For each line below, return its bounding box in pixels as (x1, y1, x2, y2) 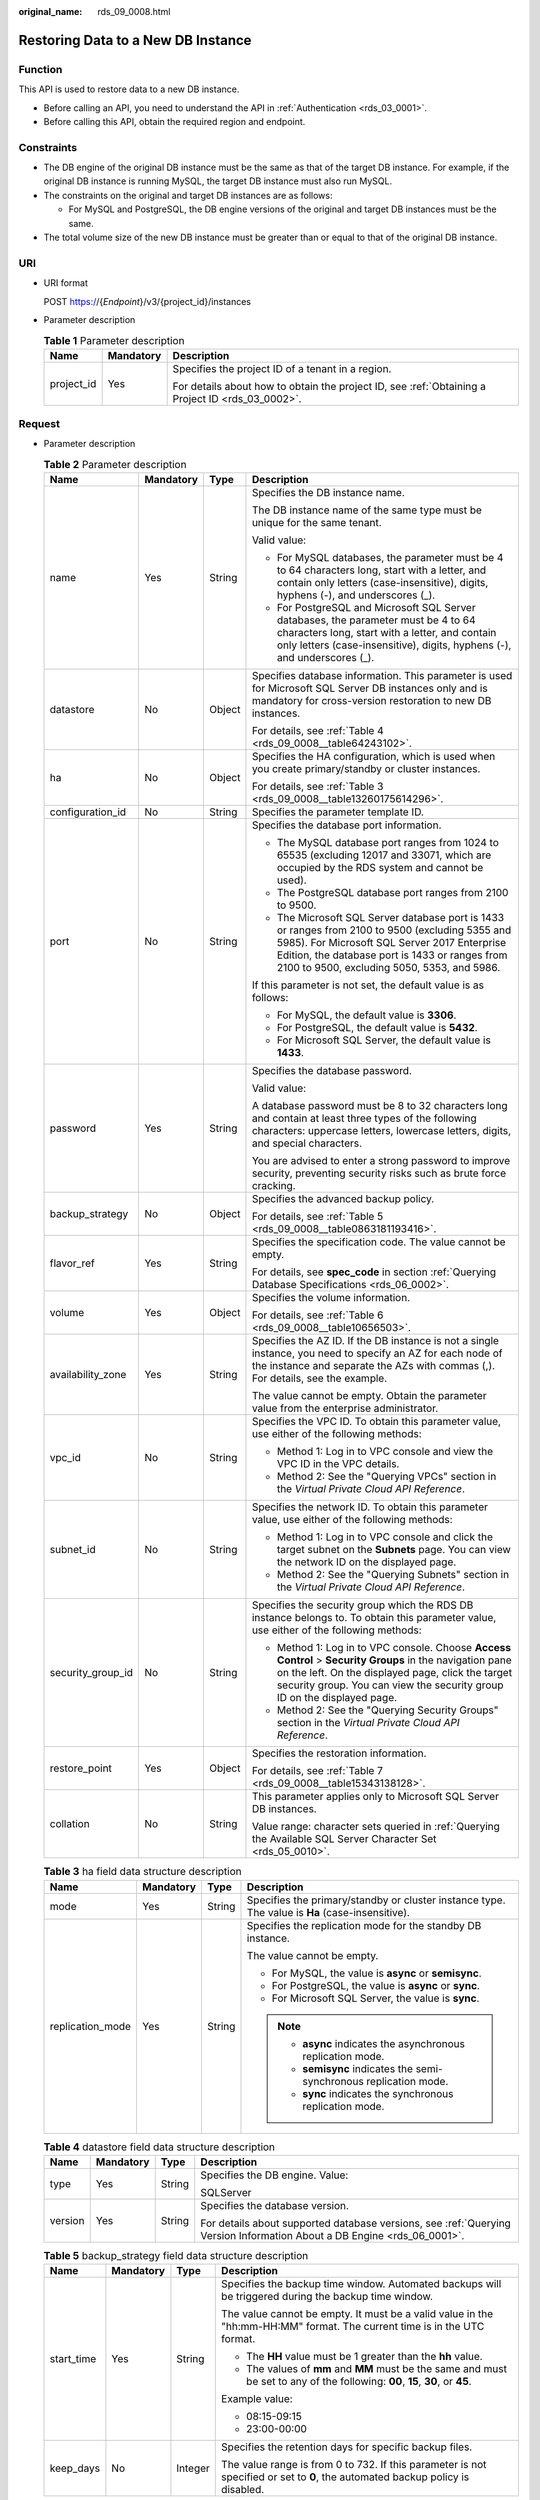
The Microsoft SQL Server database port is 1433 (276, 911, 505, 925)
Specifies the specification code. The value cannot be (251, 1235, 506, 1249)
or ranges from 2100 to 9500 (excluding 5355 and (276, 923, 512, 937)
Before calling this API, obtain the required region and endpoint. (43, 115, 306, 127)
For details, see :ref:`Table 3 (251, 780, 384, 794)
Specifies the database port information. (251, 818, 442, 832)
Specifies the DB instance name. (251, 486, 405, 500)
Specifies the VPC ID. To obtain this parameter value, (251, 1415, 502, 1429)
